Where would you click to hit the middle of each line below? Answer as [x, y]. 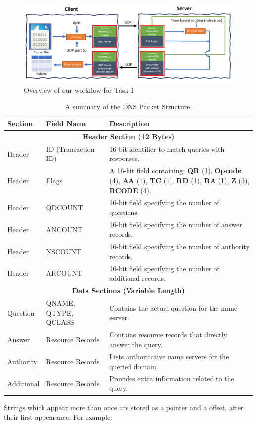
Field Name [66, 124]
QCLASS [60, 322]
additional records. [137, 278]
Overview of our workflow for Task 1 [79, 90]
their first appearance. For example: [58, 417]
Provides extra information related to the [172, 378]
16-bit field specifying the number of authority [179, 246]
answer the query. [136, 344]
